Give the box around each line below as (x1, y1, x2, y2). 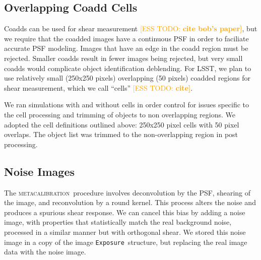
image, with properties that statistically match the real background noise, (4, 217, 232, 227)
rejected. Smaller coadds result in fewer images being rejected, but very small (4, 52, 243, 63)
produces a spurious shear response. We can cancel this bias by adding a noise (4, 207, 245, 217)
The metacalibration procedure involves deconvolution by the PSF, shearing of (4, 187, 251, 198)
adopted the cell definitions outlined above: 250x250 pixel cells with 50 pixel (4, 119, 239, 129)
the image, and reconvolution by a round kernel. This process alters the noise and (4, 197, 256, 208)
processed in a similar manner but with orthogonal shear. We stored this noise (4, 226, 246, 237)
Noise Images (4, 163, 75, 179)
